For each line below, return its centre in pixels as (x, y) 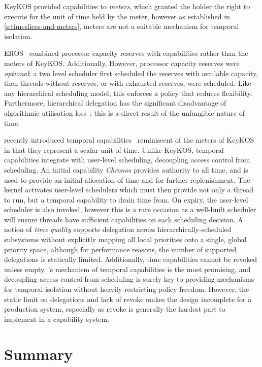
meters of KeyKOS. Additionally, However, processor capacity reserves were (122, 63)
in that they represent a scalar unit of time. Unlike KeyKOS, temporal (114, 149)
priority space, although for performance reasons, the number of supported (120, 249)
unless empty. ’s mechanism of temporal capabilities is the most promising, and (127, 269)
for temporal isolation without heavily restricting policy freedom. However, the (127, 289)
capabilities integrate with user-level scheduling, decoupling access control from (127, 160)
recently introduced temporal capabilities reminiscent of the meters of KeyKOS (129, 140)
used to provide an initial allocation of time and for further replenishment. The (127, 179)
